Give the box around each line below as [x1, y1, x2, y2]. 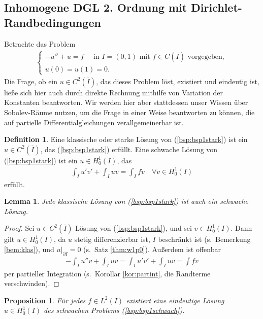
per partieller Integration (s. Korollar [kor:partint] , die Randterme [4, 268, 211, 278]
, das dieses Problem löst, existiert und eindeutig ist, [96, 76, 259, 86]
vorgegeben [187, 53, 222, 61]
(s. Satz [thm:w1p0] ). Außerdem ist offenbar [83, 244, 221, 255]
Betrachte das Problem [4, 38, 76, 49]
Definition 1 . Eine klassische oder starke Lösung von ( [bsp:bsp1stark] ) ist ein [4, 134, 248, 145]
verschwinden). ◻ [4, 278, 59, 289]
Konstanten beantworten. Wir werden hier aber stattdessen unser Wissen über [4, 97, 248, 108]
